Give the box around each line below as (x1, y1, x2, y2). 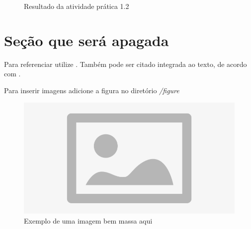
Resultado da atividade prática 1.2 (24, 1, 129, 11)
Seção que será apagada (4, 30, 169, 50)
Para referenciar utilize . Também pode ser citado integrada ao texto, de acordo (4, 58, 247, 69)
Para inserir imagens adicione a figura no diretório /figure (4, 85, 179, 95)
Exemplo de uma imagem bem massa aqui (24, 215, 153, 226)
